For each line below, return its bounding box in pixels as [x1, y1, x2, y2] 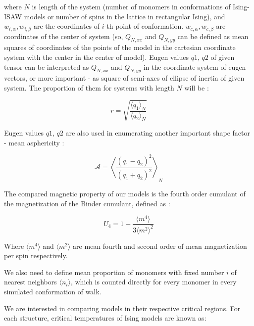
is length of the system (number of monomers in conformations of [32, 1, 231, 11]
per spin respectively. [4, 250, 68, 261]
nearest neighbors [4, 277, 57, 287]
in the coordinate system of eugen [143, 61, 246, 72]
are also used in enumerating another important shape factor [65, 128, 251, 138]
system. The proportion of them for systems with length [4, 83, 174, 93]
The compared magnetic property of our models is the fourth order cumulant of [4, 188, 246, 199]
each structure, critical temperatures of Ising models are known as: [4, 313, 206, 323]
